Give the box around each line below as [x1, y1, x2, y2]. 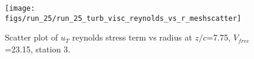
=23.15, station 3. [5, 42, 70, 55]
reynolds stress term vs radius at [72, 31, 192, 44]
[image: [5, 4, 35, 13]
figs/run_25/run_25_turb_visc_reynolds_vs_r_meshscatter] [5, 14, 241, 23]
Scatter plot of [5, 31, 58, 44]
